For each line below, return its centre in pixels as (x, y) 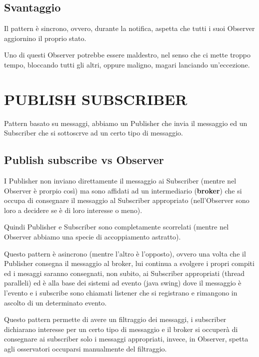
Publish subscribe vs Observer (84, 160)
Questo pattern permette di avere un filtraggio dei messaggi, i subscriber (115, 319)
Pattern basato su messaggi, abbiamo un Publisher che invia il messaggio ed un (126, 123)
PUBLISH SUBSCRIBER (96, 99)
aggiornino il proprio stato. (45, 38)
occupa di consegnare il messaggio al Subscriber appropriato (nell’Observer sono (127, 200)
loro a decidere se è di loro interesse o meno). (73, 210)
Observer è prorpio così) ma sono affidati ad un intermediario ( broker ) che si (123, 190)
